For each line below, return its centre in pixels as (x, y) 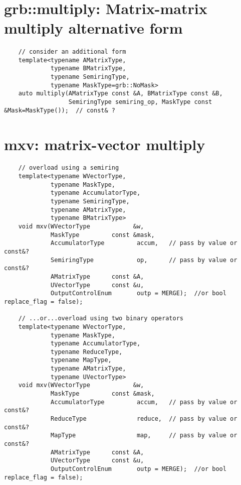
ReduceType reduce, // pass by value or (144, 419)
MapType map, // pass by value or (144, 436)
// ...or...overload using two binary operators (101, 319)
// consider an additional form (72, 52)
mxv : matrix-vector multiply (105, 144)
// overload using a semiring (69, 168)
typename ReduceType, (87, 352)
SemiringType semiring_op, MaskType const (140, 102)
